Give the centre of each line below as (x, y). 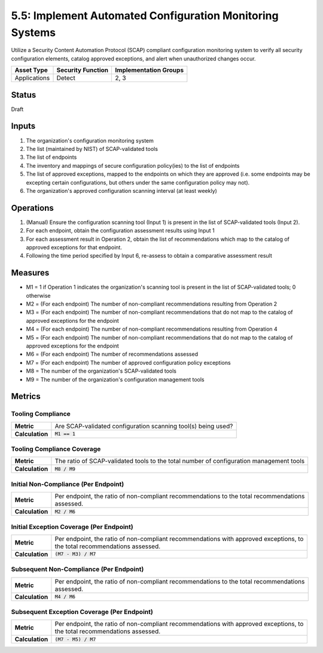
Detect (66, 78)
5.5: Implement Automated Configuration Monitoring (145, 16)
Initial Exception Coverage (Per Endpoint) (72, 527)
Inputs (23, 126)
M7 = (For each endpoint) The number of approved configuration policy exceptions (128, 362)
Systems (33, 32)
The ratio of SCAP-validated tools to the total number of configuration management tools (180, 461)
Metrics (26, 396)
